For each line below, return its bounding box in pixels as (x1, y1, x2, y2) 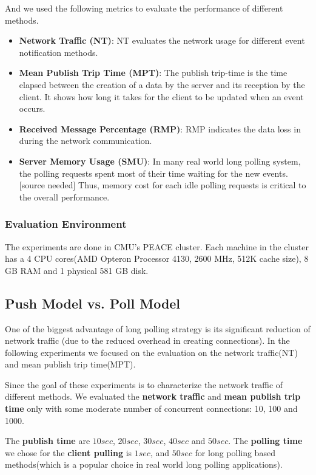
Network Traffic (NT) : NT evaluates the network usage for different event (19, 34, 305, 47)
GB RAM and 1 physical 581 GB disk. (5, 264, 149, 276)
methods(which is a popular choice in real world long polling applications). (5, 458, 283, 471)
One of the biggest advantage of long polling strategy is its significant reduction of (5, 322, 311, 335)
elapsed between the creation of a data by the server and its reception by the (19, 78, 305, 91)
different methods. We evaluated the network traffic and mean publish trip (5, 390, 301, 403)
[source (19, 179, 45, 191)
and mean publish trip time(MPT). (5, 358, 136, 371)
